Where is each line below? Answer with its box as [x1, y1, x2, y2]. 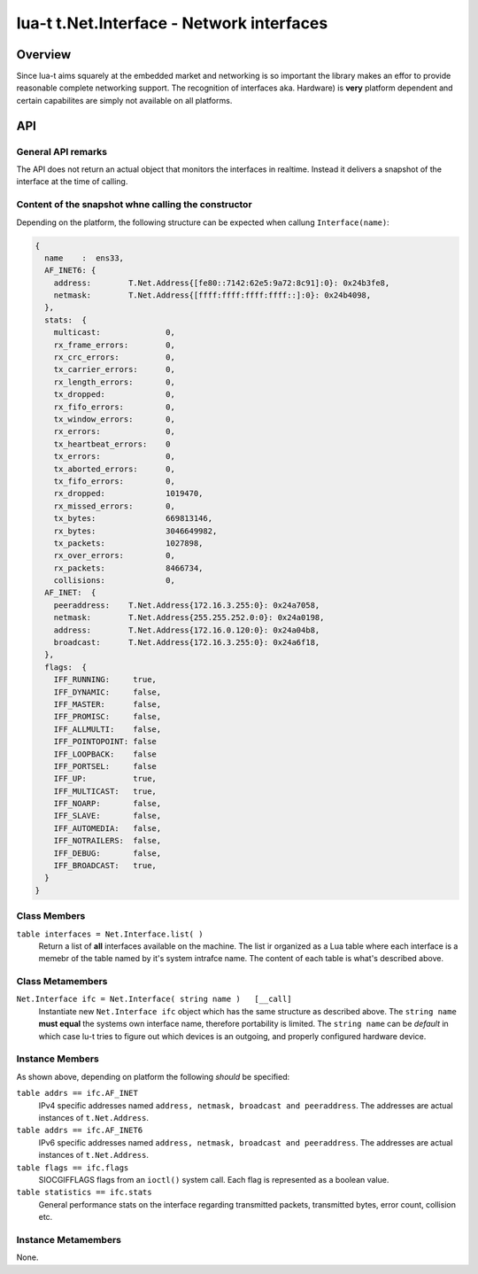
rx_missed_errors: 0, [53, 501, 176, 511]
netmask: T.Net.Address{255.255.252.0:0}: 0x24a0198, [53, 612, 325, 623]
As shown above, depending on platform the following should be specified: [16, 1071, 290, 1082]
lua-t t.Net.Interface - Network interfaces [16, 13, 328, 33]
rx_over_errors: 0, [53, 550, 176, 561]
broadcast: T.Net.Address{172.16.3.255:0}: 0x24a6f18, [53, 638, 320, 648]
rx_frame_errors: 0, [53, 339, 176, 350]
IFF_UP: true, [53, 773, 157, 784]
